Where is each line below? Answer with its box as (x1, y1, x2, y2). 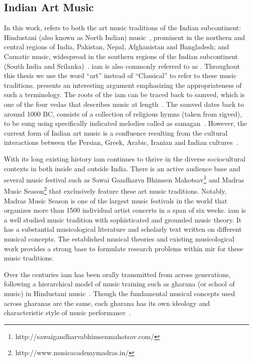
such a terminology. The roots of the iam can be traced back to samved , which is (4, 89, 245, 100)
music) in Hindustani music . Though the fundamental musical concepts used (4, 288, 235, 298)
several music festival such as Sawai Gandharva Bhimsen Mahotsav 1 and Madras (4, 173, 244, 184)
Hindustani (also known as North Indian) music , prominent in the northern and (4, 32, 245, 42)
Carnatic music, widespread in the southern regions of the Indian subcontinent (4, 51, 238, 61)
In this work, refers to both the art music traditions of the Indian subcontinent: (4, 22, 241, 33)
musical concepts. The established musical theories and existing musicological (4, 233, 235, 243)
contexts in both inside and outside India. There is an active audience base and (4, 163, 240, 173)
